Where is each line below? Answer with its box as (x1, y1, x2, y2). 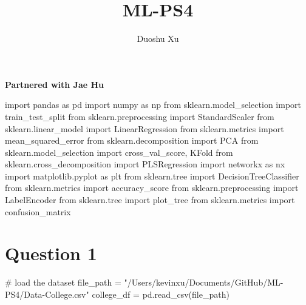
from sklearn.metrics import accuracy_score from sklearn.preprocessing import (5, 181, 299, 194)
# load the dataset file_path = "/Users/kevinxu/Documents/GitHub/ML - (5, 276, 284, 289)
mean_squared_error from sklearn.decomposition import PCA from (5, 134, 259, 147)
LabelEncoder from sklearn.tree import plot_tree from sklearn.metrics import (5, 193, 295, 206)
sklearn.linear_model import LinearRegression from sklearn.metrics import (5, 122, 284, 135)
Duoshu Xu (137, 32, 179, 45)
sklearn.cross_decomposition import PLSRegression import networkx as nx (5, 158, 285, 170)
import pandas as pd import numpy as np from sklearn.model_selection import (5, 98, 302, 111)
